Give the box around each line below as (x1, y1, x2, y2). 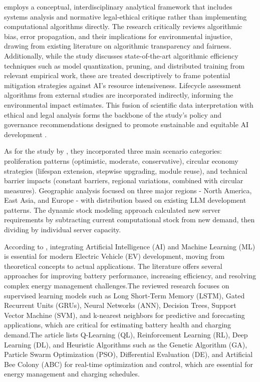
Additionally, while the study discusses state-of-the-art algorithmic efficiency (4, 50, 238, 61)
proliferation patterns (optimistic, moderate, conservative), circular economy (4, 155, 238, 166)
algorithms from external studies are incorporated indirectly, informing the (4, 90, 233, 100)
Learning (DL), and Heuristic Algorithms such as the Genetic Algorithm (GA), (4, 339, 247, 349)
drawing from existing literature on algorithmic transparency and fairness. (4, 41, 231, 51)
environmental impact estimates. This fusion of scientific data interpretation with (4, 99, 253, 110)
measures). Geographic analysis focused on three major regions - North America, (4, 185, 252, 195)
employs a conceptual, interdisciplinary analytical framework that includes (4, 2, 232, 12)
